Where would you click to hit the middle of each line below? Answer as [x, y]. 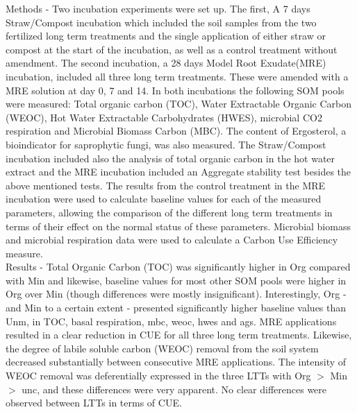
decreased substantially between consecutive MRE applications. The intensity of [176, 362]
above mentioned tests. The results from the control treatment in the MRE [166, 185]
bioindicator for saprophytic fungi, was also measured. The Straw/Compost [166, 144]
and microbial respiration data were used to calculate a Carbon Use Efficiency [172, 240]
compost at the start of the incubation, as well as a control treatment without [172, 49]
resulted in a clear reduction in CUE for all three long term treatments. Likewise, [179, 335]
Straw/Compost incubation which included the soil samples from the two [161, 22]
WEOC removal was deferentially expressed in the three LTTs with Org [158, 376]
